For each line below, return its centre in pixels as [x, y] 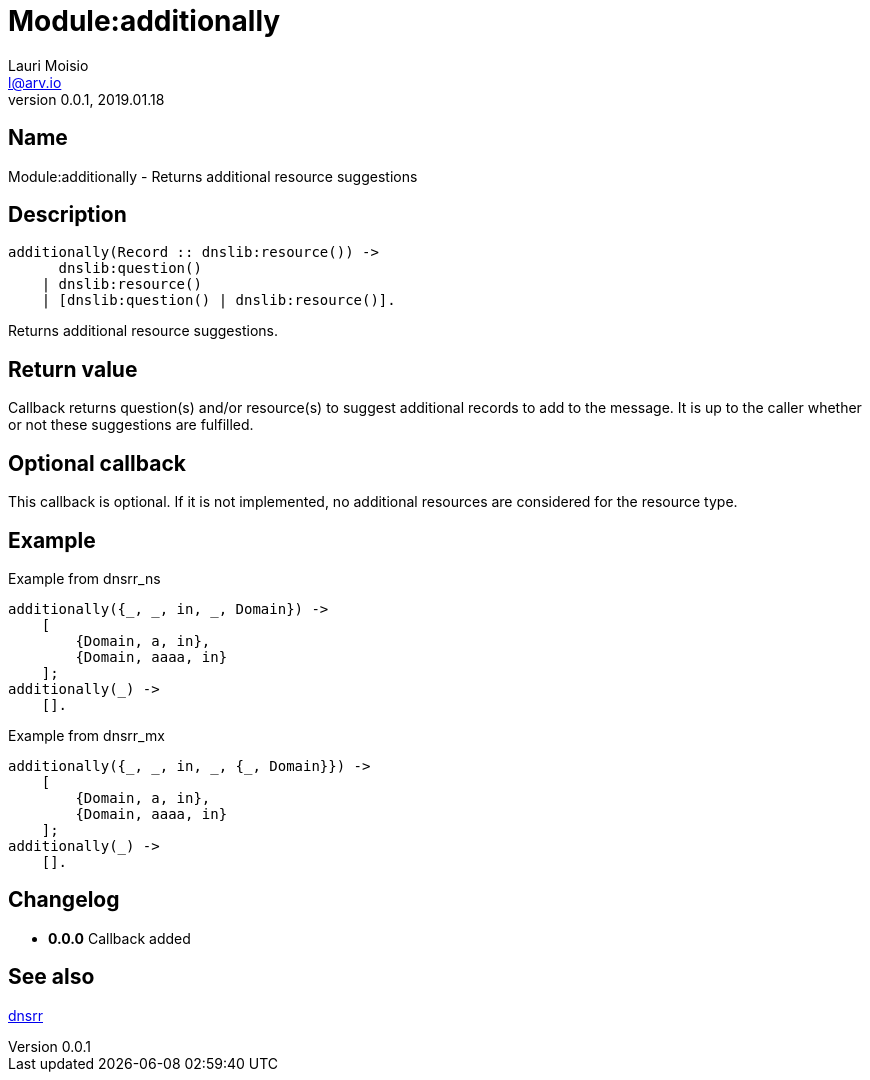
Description [67, 215]
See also [51, 977]
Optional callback [97, 463]
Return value [73, 369]
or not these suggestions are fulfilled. [131, 425]
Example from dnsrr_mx [86, 735]
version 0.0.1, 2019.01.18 [86, 99]
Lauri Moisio [48, 65]
